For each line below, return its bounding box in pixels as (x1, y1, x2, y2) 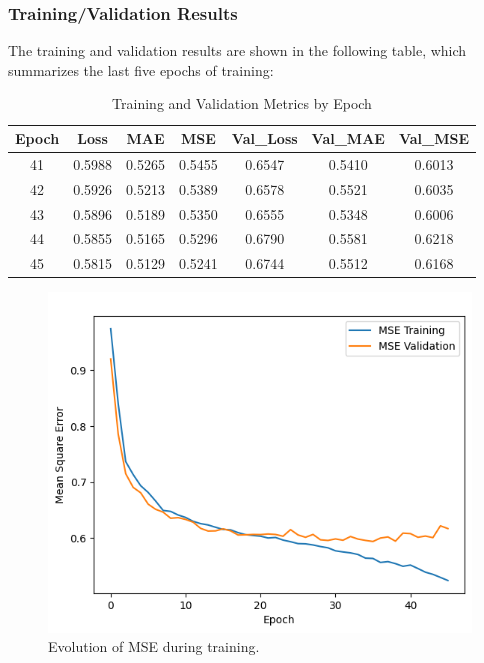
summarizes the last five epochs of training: (8, 59, 274, 80)
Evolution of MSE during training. (48, 636, 260, 657)
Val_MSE (398, 128, 470, 148)
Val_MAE (311, 128, 385, 148)
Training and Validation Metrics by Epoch (112, 93, 372, 114)
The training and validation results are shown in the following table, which (8, 40, 467, 61)
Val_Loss (231, 128, 298, 148)
